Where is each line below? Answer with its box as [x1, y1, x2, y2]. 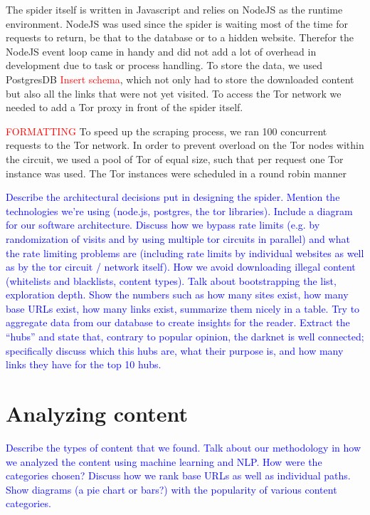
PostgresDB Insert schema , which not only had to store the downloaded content [6, 71, 354, 86]
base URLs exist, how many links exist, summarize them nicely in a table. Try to [6, 301, 360, 316]
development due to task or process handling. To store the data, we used [6, 58, 322, 73]
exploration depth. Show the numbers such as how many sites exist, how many [6, 287, 349, 302]
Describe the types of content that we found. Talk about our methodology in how [6, 439, 361, 454]
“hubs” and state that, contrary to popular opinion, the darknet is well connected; [6, 329, 364, 344]
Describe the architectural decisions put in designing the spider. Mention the [6, 189, 340, 204]
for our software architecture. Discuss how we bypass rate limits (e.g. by [6, 217, 320, 232]
